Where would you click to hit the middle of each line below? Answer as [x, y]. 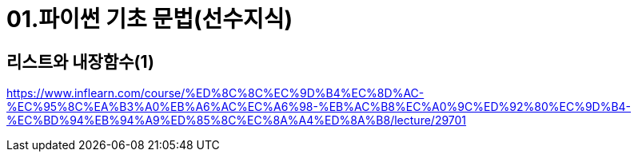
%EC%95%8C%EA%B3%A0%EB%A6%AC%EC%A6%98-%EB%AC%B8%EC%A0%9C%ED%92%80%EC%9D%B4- [319, 107]
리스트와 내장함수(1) [80, 61]
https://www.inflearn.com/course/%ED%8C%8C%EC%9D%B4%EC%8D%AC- [215, 93]
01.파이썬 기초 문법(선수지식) [150, 19]
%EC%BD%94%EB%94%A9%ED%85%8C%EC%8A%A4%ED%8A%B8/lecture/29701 [237, 120]
